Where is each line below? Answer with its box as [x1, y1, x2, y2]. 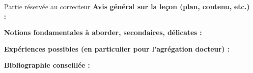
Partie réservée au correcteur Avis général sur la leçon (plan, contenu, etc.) [4, 1, 250, 11]
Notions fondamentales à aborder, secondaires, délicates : [4, 27, 202, 37]
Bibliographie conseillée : [4, 60, 90, 70]
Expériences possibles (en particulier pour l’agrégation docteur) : [4, 43, 230, 54]
